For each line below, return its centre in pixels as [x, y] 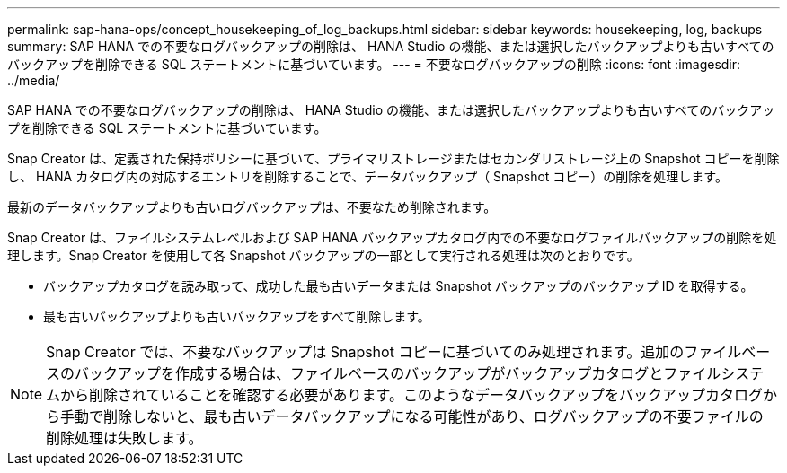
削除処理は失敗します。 [124, 438]
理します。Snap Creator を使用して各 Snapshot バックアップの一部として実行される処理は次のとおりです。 [323, 255]
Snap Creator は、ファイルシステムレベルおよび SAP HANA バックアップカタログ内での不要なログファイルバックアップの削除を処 [392, 237]
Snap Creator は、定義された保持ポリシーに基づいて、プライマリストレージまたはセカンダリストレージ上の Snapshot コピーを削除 [393, 158]
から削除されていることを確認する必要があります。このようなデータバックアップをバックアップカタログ [411, 395]
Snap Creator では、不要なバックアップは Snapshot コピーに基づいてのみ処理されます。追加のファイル [394, 352]
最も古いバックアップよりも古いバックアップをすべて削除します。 [237, 316]
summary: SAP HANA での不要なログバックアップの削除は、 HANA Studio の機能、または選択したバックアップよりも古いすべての [391, 46]
